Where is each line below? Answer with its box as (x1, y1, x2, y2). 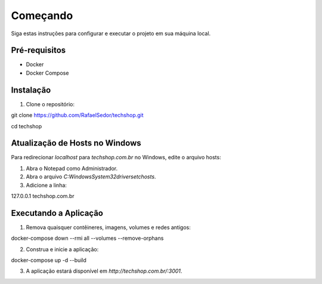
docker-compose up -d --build (11, 257, 86, 264)
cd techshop (11, 122, 42, 129)
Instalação (11, 85, 51, 95)
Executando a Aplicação (11, 208, 104, 218)
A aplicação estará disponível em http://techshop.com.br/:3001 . (26, 267, 182, 274)
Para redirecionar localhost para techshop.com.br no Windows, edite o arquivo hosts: (11, 154, 221, 161)
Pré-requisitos (11, 45, 66, 55)
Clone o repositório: (26, 100, 75, 107)
